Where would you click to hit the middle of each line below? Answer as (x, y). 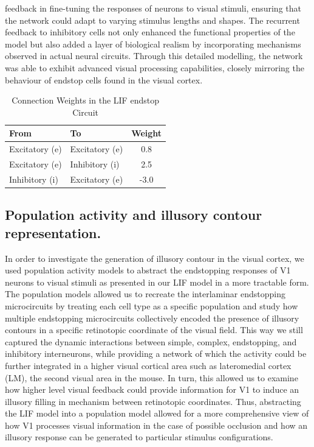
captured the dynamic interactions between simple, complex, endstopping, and (151, 341)
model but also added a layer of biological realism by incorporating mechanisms (153, 44)
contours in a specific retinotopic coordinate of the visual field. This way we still (154, 330)
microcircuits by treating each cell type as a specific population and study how (152, 305)
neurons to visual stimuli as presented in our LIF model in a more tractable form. (157, 282)
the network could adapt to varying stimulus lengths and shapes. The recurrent (152, 20)
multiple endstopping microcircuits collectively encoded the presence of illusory (152, 318)
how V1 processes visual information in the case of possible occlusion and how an (156, 425)
